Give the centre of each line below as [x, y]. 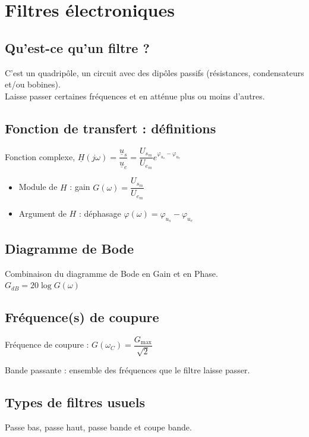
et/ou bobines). [33, 84]
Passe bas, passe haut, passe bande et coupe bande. [98, 427]
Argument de [42, 213]
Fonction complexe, [40, 156]
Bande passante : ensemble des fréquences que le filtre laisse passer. [127, 370]
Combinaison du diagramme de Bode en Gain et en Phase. [111, 273]
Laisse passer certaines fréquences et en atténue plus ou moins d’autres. [135, 96]
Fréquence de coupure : [47, 344]
